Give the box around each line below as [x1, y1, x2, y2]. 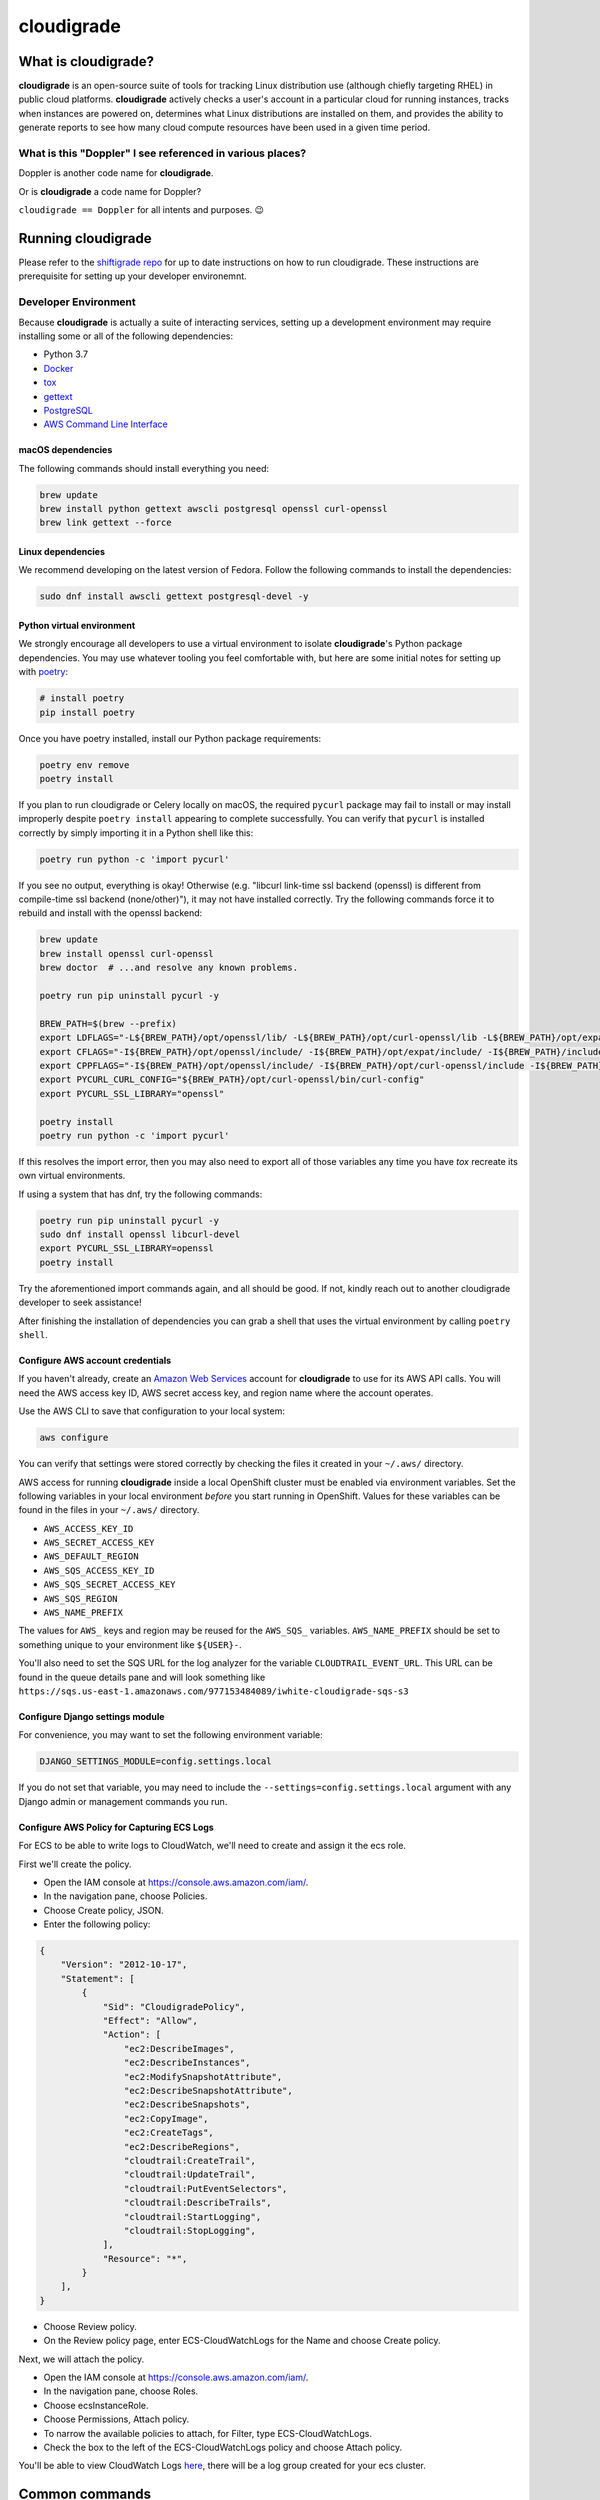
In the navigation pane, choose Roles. [43, 2385, 199, 2397]
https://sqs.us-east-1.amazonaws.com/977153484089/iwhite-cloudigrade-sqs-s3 [18, 1686, 409, 1697]
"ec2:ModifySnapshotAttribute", [123, 2071, 283, 2082]
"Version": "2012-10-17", [60, 1959, 188, 1970]
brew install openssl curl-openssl [39, 948, 214, 959]
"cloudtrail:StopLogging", [123, 2225, 257, 2236]
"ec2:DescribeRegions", [123, 2141, 240, 2152]
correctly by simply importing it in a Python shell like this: [18, 826, 254, 839]
